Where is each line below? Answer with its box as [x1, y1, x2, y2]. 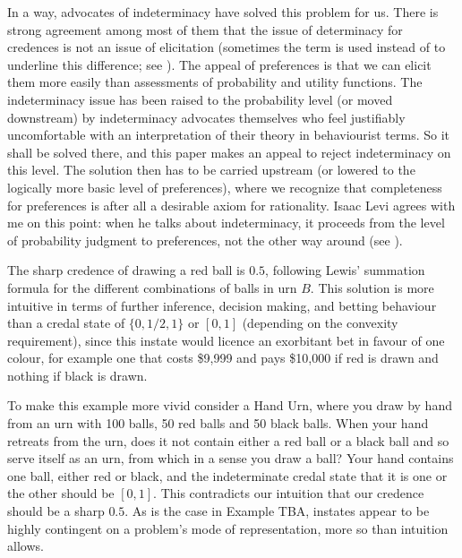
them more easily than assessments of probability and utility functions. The [7, 73, 423, 91]
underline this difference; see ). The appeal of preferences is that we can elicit [7, 55, 432, 73]
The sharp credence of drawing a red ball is [7, 261, 245, 279]
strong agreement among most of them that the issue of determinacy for [7, 20, 403, 39]
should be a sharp [7, 502, 105, 520]
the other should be [7, 484, 115, 502]
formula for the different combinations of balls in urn [7, 278, 297, 296]
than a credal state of [7, 313, 125, 332]
